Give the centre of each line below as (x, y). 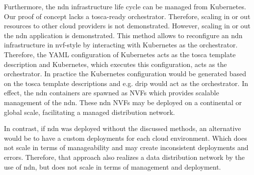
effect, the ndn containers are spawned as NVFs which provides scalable (112, 93)
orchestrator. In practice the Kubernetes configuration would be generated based (125, 74)
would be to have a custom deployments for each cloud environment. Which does (126, 138)
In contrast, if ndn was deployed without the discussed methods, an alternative (123, 128)
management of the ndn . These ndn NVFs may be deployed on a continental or (123, 102)
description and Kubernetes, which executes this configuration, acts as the (115, 64)
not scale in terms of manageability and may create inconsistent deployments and (126, 147)
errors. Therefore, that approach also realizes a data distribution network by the (125, 157)
